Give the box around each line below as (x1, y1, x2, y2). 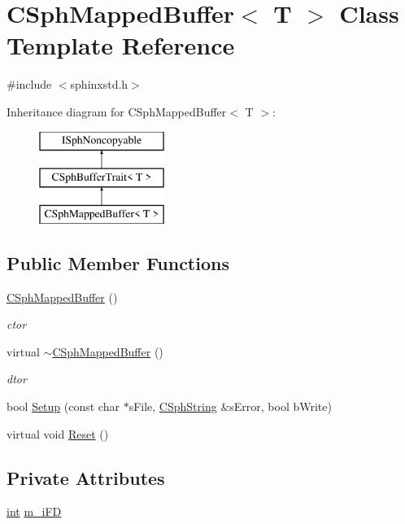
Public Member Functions (7, 250, 229, 275)
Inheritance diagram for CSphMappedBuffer (7, 103, 227, 120)
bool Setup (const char (7, 398, 120, 415)
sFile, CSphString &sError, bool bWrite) (128, 398, 332, 415)
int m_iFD (7, 503, 62, 520)
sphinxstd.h (70, 76, 128, 93)
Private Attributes (7, 465, 165, 490)
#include (7, 76, 52, 93)
